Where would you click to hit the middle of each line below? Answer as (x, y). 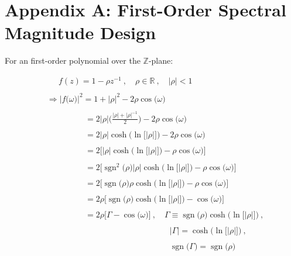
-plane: (161, 60)
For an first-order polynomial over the (73, 60)
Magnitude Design (81, 32)
